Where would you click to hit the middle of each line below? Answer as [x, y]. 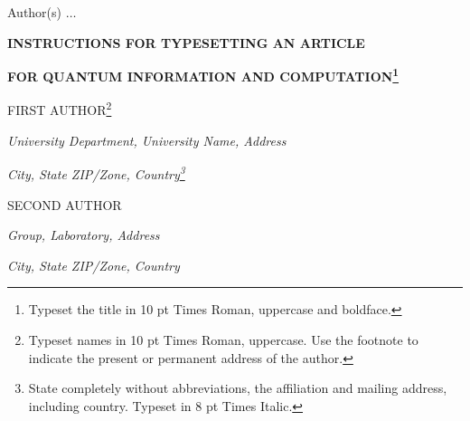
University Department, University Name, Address [147, 140]
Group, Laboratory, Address [84, 235]
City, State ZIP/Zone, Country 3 [96, 172]
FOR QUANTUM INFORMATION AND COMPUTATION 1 [203, 75]
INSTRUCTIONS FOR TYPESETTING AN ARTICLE [186, 42]
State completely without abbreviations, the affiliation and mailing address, [238, 388]
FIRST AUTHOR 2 [60, 109]
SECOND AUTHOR [65, 204]
